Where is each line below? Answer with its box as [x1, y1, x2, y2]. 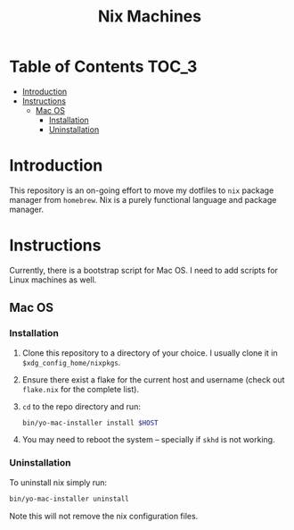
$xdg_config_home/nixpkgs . [21, 357, 121, 367]
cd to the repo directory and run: [21, 400, 141, 412]
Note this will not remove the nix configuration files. [9, 510, 199, 521]
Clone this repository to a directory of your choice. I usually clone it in [21, 347, 278, 358]
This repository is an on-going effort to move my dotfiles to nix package [9, 185, 274, 196]
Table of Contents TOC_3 [9, 56, 198, 77]
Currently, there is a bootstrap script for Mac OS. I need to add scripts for [9, 265, 279, 275]
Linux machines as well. [9, 274, 97, 285]
